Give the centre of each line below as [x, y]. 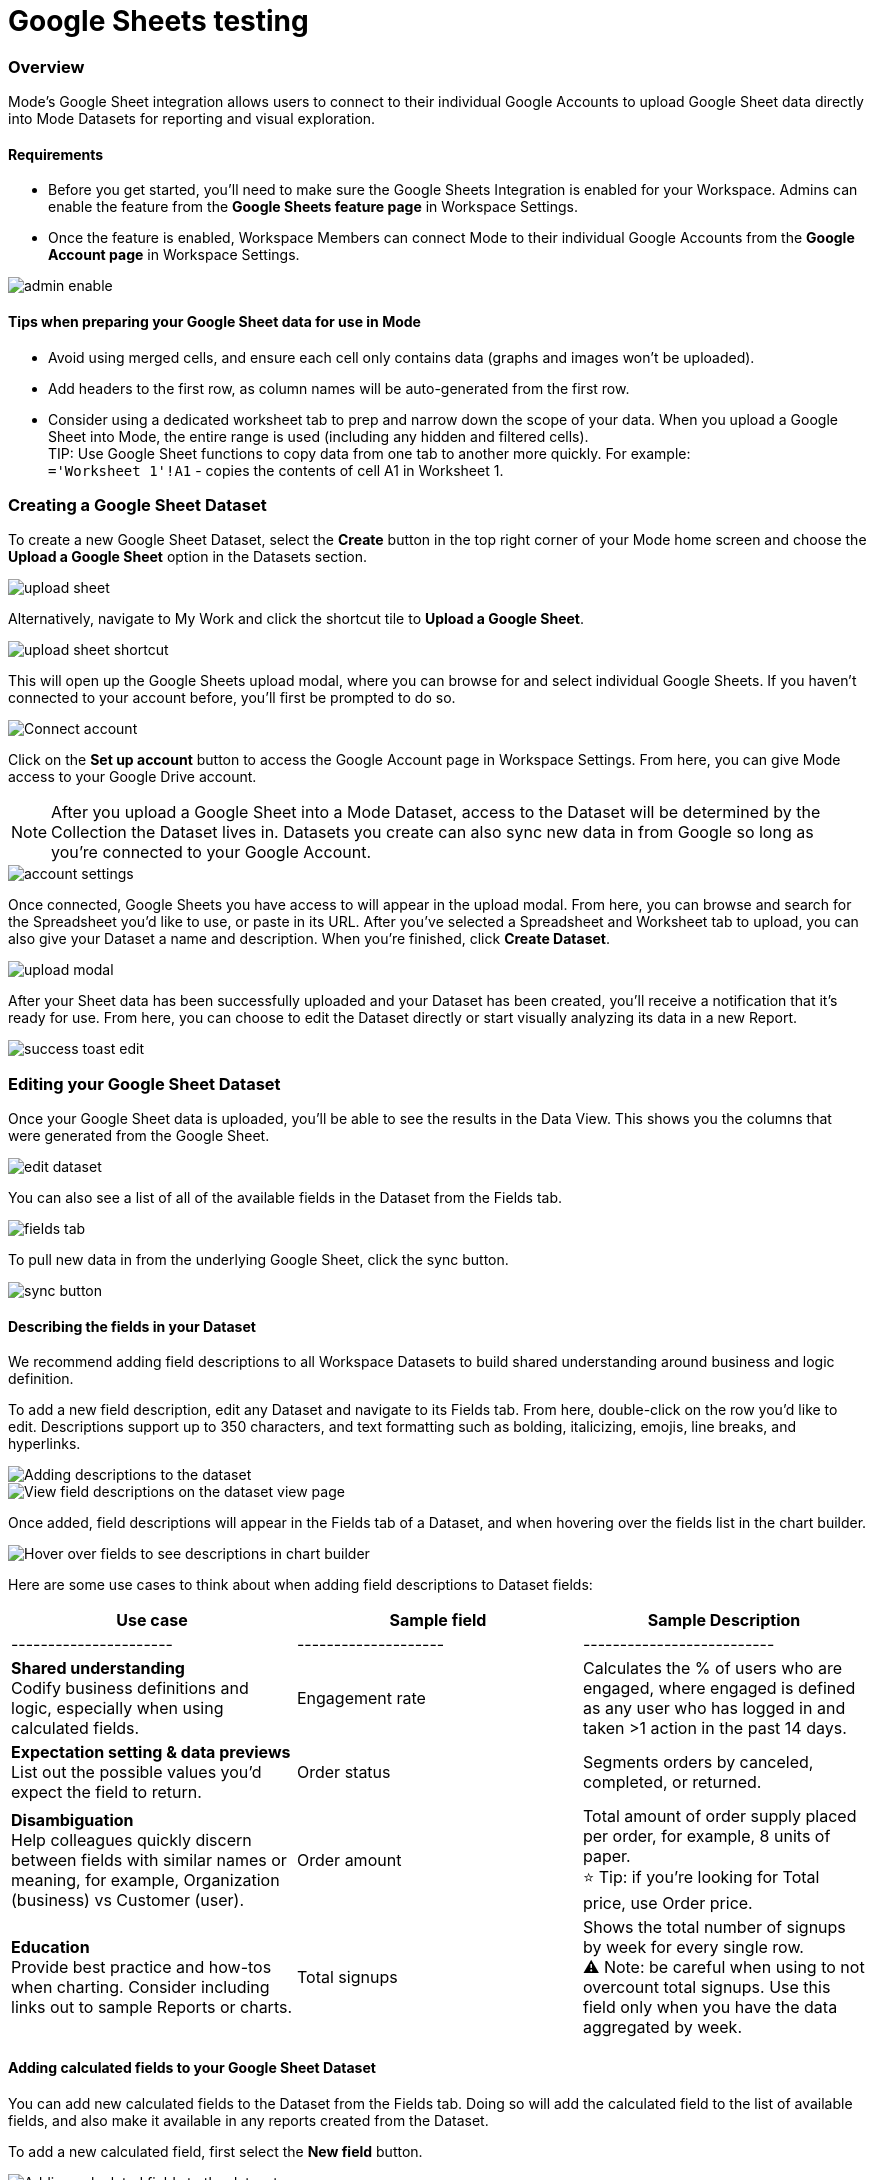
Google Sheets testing [158, 21]
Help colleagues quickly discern [131, 1839]
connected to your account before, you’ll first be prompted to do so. [232, 698]
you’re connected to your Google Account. [211, 852]
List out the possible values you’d [136, 1772]
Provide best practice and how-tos [141, 1967]
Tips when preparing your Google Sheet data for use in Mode [214, 321]
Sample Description [724, 1620]
